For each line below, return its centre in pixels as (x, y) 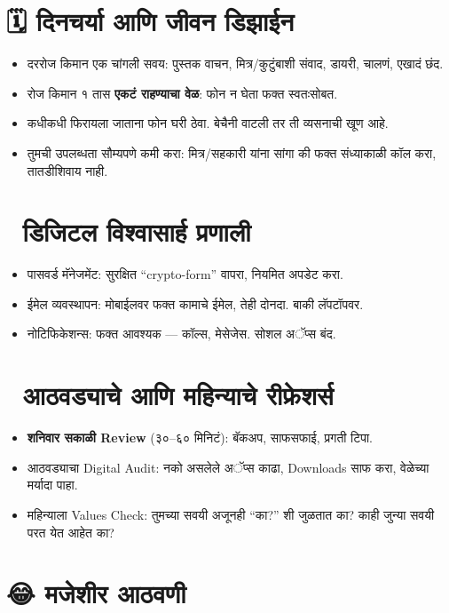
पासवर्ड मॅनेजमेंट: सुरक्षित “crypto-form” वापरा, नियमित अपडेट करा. (185, 274)
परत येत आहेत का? (71, 532)
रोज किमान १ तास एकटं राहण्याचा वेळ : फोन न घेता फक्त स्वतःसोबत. (182, 93)
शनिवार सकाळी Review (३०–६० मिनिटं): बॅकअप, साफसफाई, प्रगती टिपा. (200, 438)
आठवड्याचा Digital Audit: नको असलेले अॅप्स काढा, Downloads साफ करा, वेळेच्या (228, 467)
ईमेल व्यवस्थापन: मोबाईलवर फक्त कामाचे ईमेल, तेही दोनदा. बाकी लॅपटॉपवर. (195, 303)
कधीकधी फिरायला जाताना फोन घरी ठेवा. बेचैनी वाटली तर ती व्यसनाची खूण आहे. (208, 123)
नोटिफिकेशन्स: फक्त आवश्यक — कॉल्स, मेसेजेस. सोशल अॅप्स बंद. (181, 334)
